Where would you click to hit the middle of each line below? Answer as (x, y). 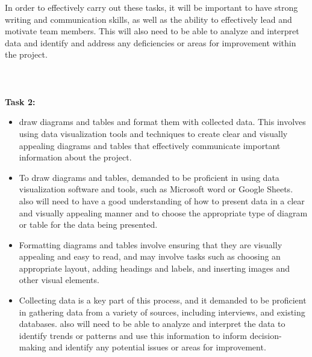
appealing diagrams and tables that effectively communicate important (150, 145)
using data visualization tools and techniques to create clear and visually (153, 133)
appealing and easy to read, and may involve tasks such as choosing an (150, 256)
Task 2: (20, 101)
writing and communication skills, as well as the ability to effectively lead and (148, 19)
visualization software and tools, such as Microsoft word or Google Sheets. (156, 189)
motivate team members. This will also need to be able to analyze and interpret (152, 31)
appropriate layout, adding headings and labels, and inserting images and (154, 268)
